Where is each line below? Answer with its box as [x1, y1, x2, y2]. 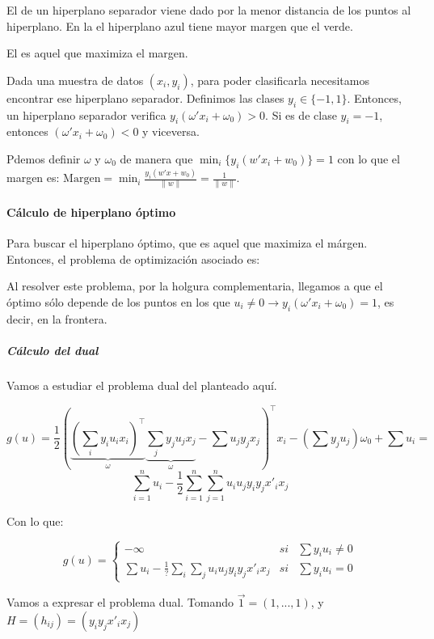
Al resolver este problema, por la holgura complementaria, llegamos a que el [6, 277, 383, 294]
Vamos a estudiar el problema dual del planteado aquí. [6, 376, 277, 393]
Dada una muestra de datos [6, 71, 144, 88]
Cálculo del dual [6, 341, 99, 358]
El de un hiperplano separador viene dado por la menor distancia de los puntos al [6, 2, 411, 18]
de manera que [120, 150, 193, 167]
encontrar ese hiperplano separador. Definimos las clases [6, 89, 284, 106]
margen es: [6, 169, 60, 186]
